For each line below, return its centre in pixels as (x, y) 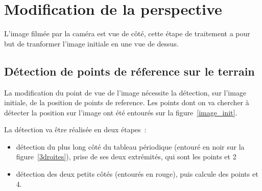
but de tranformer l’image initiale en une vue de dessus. (91, 43)
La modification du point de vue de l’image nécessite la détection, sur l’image (125, 92)
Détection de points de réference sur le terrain (129, 71)
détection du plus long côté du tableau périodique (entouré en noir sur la (130, 146)
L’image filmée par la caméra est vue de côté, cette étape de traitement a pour (127, 33)
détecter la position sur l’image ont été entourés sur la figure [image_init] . (121, 112)
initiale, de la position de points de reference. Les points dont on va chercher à (127, 102)
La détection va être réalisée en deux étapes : (75, 129)
